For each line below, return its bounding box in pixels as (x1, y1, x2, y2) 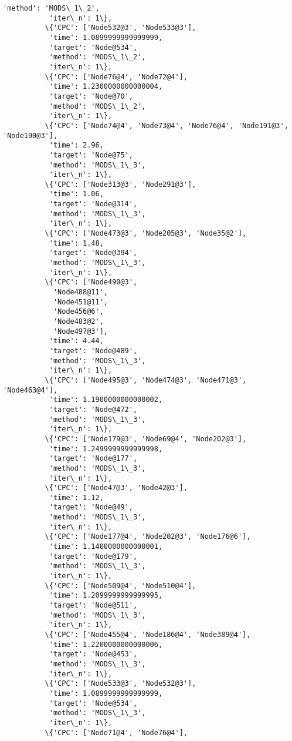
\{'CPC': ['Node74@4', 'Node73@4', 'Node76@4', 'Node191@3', (45, 121, 288, 130)
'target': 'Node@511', (49, 601, 138, 610)
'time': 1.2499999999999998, (49, 444, 163, 453)
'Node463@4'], (3, 385, 58, 394)
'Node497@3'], (53, 327, 108, 336)
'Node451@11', (53, 297, 108, 306)
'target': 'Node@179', (49, 552, 138, 561)
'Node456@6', (53, 307, 104, 316)
